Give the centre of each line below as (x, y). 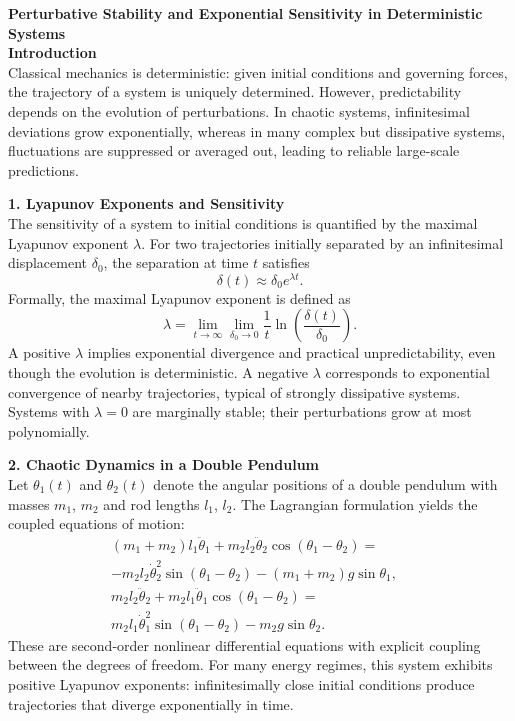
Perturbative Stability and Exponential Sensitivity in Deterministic (245, 13)
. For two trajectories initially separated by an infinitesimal (322, 242)
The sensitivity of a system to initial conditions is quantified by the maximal (243, 222)
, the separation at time (176, 262)
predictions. (43, 169)
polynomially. (49, 430)
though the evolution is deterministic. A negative (158, 371)
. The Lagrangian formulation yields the (355, 503)
